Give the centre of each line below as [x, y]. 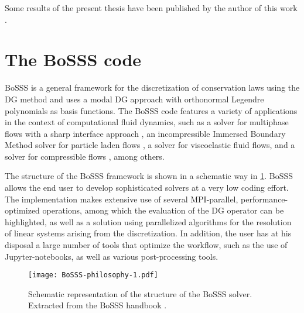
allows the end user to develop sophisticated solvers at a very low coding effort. [147, 188]
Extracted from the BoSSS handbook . [98, 305]
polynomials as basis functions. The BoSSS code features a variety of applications [151, 110]
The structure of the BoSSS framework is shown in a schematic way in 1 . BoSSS [149, 176]
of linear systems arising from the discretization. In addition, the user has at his [148, 233]
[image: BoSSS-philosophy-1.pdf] [93, 275]
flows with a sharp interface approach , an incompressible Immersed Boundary [145, 133]
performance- [264, 199]
